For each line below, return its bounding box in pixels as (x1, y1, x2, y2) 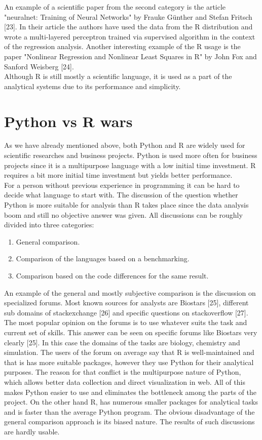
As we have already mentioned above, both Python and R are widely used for (4, 140, 245, 150)
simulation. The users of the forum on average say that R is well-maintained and (4, 347, 254, 357)
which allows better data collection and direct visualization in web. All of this (4, 376, 245, 387)
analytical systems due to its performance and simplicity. (4, 81, 181, 91)
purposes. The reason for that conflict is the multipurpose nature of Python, (4, 367, 241, 377)
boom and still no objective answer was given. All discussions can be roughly (4, 209, 243, 220)
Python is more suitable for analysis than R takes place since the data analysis (4, 199, 249, 210)
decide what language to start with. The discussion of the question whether (4, 189, 238, 200)
